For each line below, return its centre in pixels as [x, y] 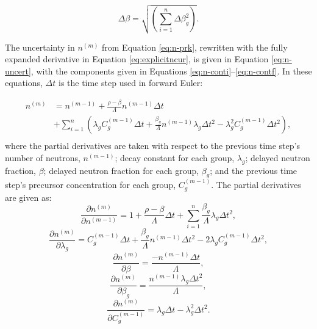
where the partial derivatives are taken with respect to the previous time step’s [152, 146]
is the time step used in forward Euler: [130, 83]
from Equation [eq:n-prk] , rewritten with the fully [195, 47]
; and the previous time [254, 170]
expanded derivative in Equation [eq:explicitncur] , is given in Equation [137, 59]
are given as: [28, 197]
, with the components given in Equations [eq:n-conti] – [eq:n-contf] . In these [171, 70]
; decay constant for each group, [175, 157]
